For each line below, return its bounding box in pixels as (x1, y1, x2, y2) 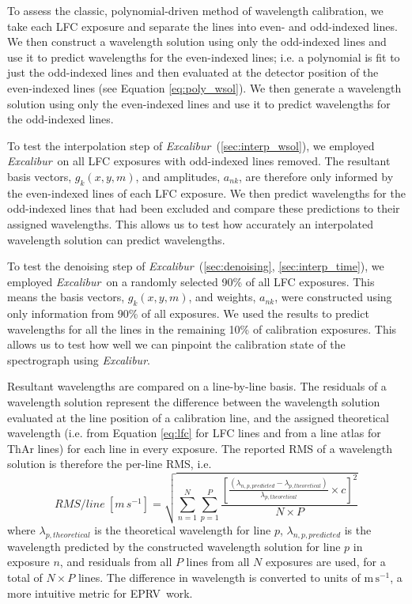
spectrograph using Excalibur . (7, 351, 150, 368)
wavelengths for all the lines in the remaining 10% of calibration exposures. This (7, 320, 397, 337)
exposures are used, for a (266, 553, 386, 570)
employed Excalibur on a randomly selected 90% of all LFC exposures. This (7, 273, 375, 289)
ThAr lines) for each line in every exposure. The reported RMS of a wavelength (7, 440, 393, 456)
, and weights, (188, 289, 256, 305)
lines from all (186, 553, 250, 570)
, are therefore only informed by (239, 168, 394, 184)
